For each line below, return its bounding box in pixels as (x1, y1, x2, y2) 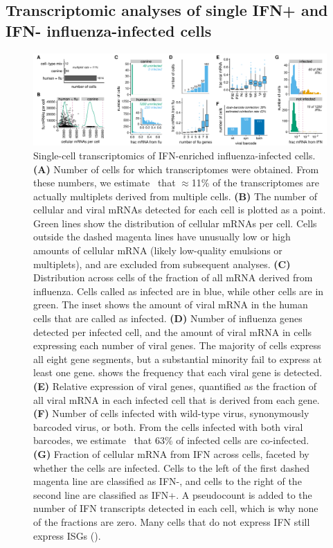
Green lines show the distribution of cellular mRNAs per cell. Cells (33, 215, 317, 230)
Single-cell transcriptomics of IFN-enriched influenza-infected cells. (33, 148, 316, 162)
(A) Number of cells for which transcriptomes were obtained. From (33, 161, 319, 176)
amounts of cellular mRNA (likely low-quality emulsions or (33, 243, 282, 258)
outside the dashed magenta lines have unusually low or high (33, 229, 291, 244)
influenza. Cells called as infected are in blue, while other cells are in (33, 283, 324, 298)
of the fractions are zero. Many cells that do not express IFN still (33, 514, 310, 529)
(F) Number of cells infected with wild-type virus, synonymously (33, 406, 309, 421)
